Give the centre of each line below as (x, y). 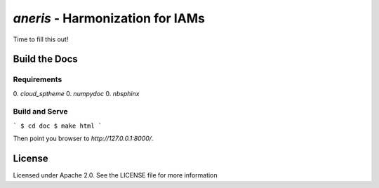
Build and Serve (40, 112)
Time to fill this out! (41, 39)
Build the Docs (46, 59)
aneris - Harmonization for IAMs (109, 18)
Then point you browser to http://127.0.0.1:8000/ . (83, 139)
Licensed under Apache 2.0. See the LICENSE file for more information (115, 175)
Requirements (38, 79)
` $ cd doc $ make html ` (58, 126)
